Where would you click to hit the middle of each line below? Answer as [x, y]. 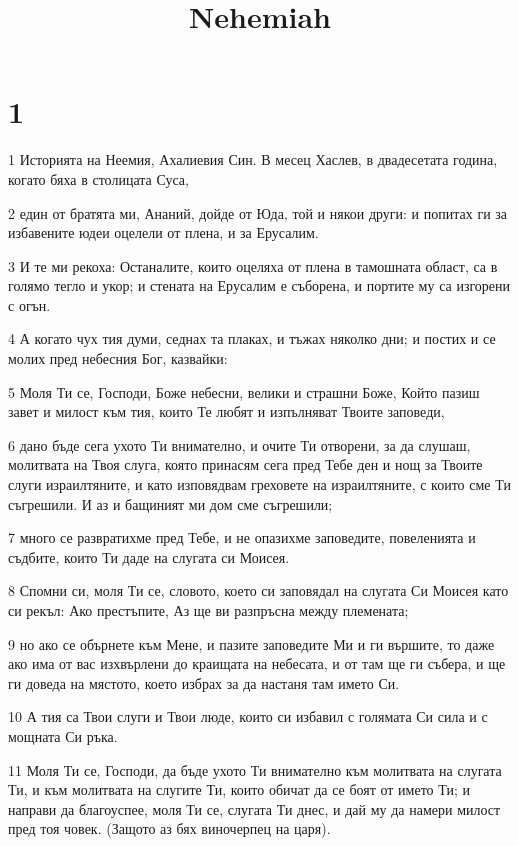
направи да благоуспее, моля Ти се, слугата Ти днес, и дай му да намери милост [254, 808]
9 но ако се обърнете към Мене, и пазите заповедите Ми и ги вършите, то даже [251, 643]
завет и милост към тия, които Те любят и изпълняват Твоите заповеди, [226, 411]
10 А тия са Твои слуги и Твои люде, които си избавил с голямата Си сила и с [248, 716]
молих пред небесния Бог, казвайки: [118, 358]
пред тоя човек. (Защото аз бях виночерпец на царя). [169, 828]
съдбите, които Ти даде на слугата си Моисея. [149, 556]
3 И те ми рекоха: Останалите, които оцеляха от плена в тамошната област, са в [253, 265]
